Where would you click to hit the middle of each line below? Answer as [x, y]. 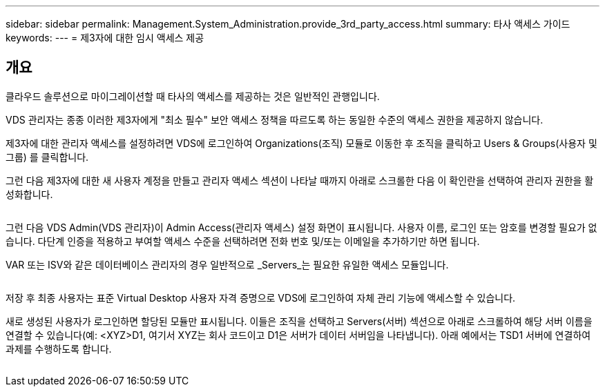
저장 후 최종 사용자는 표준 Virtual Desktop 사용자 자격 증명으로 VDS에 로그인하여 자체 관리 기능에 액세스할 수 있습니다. [261, 297]
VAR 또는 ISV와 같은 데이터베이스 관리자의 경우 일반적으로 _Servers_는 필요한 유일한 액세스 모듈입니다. [227, 264]
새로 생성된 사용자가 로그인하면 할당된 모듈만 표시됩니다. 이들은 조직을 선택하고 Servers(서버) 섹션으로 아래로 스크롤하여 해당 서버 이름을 [299, 321]
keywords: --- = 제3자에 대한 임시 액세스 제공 [105, 38]
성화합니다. [29, 194]
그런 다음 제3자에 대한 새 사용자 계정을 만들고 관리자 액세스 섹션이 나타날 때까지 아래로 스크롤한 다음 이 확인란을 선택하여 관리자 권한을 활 [300, 180]
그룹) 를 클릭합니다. [47, 157]
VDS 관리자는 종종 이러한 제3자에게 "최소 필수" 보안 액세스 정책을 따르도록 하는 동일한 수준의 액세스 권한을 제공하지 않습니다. [275, 119]
